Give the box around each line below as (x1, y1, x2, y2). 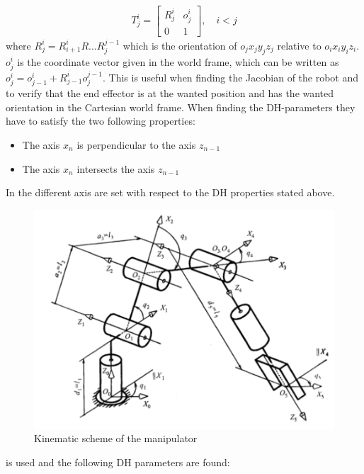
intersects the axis (76, 161, 155, 176)
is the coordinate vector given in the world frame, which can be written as (17, 54, 339, 69)
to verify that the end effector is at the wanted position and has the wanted (6, 86, 334, 101)
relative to (277, 38, 322, 52)
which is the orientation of (123, 38, 237, 52)
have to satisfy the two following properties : (6, 113, 195, 128)
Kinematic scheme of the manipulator (34, 431, 198, 446)
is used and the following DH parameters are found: (6, 454, 230, 469)
